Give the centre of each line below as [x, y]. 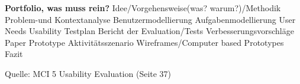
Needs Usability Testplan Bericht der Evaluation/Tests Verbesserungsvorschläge [149, 31]
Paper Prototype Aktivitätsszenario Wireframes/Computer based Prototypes [144, 42]
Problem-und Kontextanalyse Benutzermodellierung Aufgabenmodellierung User [150, 19]
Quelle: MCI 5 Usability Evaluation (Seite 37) [88, 73]
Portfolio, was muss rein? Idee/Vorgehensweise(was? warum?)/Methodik [143, 8]
